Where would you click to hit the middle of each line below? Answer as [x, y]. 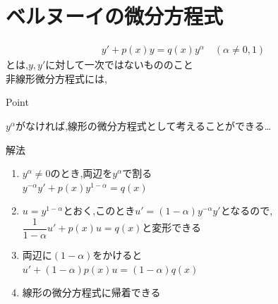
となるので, [247, 211]
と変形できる [172, 227]
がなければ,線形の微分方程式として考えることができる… [143, 125]
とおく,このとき [99, 211]
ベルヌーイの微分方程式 [115, 16]
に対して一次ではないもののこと [119, 65]
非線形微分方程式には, [56, 78]
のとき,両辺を [81, 173]
